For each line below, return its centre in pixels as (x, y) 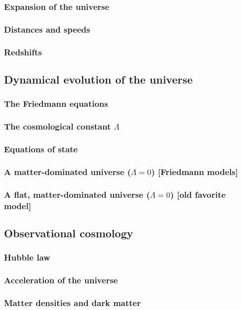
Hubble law (27, 257)
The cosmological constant (58, 126)
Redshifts (23, 52)
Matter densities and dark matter (72, 302)
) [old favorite (198, 194)
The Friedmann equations (56, 104)
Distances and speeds (47, 29)
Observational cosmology (69, 233)
